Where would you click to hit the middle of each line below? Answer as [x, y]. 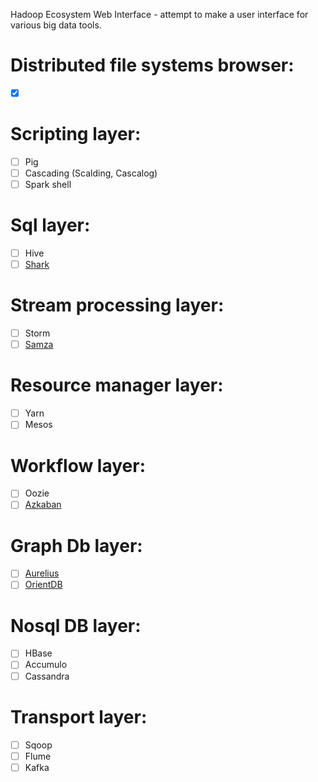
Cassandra [47, 676]
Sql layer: [50, 225]
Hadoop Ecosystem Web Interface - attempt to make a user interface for [159, 14]
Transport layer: [79, 716]
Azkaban [43, 505]
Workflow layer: [78, 465]
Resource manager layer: [117, 385]
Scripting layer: [76, 134]
